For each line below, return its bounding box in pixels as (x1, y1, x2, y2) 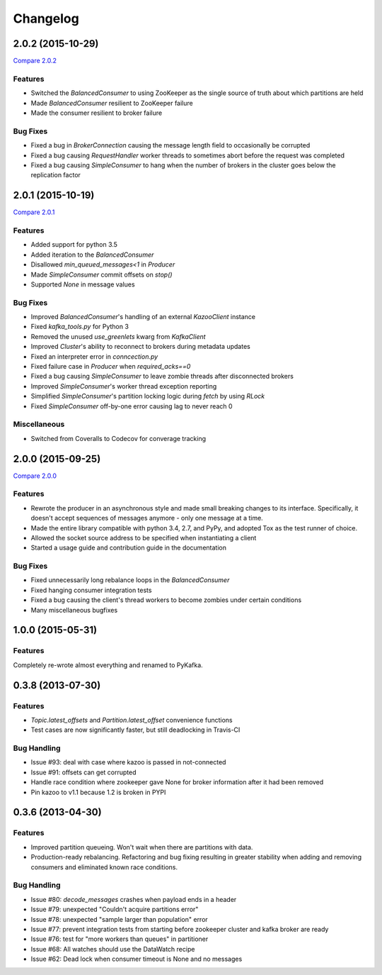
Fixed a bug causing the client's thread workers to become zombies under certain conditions (30, 596, 302, 604)
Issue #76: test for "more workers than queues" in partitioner (30, 935, 209, 943)
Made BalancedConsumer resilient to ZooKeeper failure (30, 99, 194, 107)
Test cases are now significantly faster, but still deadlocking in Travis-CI (30, 725, 241, 734)
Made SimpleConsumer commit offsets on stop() (30, 270, 173, 279)
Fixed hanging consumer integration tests (30, 586, 152, 594)
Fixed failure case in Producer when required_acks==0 (30, 362, 191, 370)
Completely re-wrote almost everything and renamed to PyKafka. (13, 660, 203, 669)
